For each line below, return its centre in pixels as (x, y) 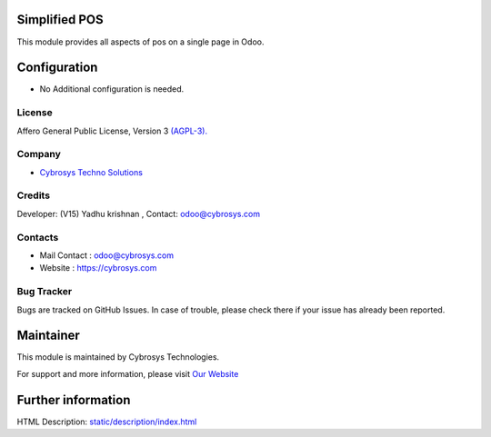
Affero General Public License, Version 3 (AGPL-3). (112, 131)
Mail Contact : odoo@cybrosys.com (107, 255)
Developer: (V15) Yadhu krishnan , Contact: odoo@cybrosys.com (139, 214)
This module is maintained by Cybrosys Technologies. (118, 357)
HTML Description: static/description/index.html (107, 422)
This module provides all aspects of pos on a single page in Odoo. (140, 42)
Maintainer (49, 336)
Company (39, 154)
